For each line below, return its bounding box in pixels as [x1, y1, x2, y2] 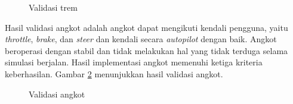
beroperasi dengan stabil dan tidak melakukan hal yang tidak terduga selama [5, 44, 288, 56]
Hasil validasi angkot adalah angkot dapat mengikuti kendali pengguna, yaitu [5, 21, 288, 33]
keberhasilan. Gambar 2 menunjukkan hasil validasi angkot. [5, 67, 223, 80]
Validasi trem [29, 1, 78, 13]
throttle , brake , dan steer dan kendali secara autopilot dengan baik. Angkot [5, 33, 277, 45]
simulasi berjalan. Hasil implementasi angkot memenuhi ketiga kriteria [5, 56, 263, 68]
